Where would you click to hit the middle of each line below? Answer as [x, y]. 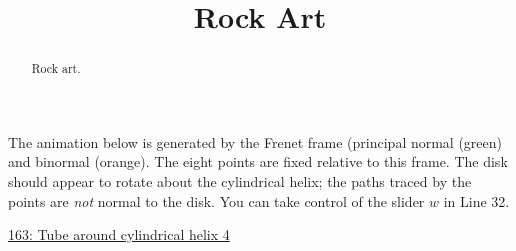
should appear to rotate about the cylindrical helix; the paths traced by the [240, 181]
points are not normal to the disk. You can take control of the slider [216, 200]
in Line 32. [476, 200]
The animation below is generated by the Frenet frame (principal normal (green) [255, 141]
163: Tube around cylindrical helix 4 [119, 234]
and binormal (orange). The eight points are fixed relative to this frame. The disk [258, 161]
